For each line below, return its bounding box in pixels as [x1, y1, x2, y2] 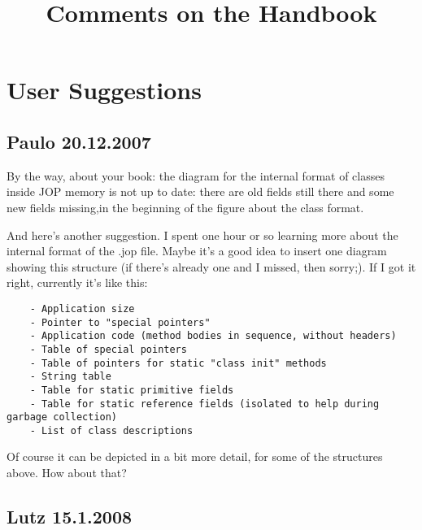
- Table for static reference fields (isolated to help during [29, 397, 380, 410]
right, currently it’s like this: [7, 274, 148, 291]
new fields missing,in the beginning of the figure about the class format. [7, 198, 364, 215]
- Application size [29, 302, 135, 315]
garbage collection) [7, 411, 118, 424]
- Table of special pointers [29, 343, 187, 355]
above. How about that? [7, 464, 127, 481]
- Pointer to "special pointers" [29, 316, 211, 328]
